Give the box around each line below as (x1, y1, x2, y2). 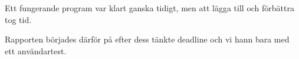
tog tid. (5, 13, 32, 25)
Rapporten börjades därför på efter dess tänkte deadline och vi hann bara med (5, 33, 290, 45)
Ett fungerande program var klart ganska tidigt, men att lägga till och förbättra (5, 2, 294, 14)
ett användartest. (5, 44, 67, 57)
